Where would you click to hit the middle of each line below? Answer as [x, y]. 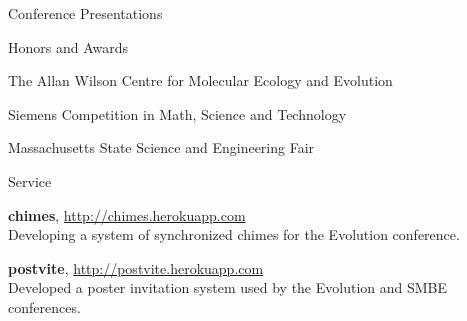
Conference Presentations [85, 13]
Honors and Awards [68, 46]
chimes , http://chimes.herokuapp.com [127, 214]
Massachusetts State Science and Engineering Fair [161, 147]
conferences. [44, 306]
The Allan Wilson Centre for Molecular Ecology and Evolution [200, 80]
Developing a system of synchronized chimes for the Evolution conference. [234, 234]
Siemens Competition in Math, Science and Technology [177, 113]
